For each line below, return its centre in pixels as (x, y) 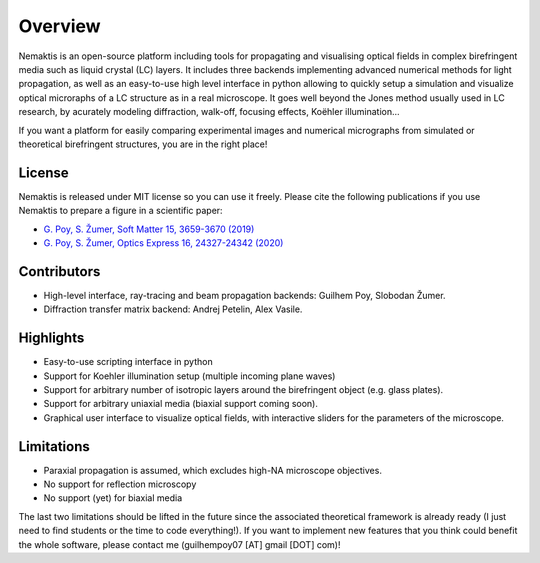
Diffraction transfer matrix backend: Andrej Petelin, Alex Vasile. (173, 309)
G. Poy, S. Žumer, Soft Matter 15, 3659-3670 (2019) (149, 229)
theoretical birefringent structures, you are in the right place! (143, 144)
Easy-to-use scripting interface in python (128, 362)
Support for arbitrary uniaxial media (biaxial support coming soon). (181, 404)
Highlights (51, 338)
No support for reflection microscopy (120, 484)
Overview (59, 26)
